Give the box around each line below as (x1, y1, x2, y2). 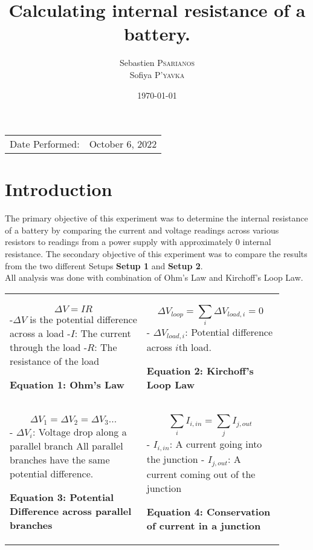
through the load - (10, 339, 88, 354)
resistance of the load (10, 353, 100, 368)
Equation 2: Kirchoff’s (146, 364, 254, 378)
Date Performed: (10, 137, 80, 151)
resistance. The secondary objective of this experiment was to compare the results (5, 247, 308, 260)
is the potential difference (30, 312, 137, 326)
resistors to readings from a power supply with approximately (5, 235, 233, 248)
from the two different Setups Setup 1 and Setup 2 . (5, 259, 203, 272)
